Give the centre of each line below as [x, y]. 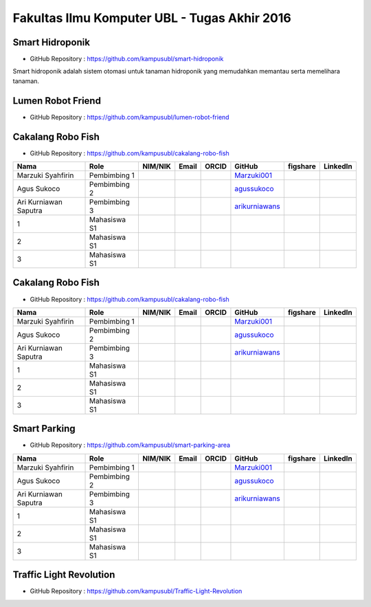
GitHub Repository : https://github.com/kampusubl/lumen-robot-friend [130, 117]
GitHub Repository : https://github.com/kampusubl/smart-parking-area [130, 445]
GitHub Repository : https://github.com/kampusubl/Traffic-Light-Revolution [136, 591]
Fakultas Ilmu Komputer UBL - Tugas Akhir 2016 [152, 18]
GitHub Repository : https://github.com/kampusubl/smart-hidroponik [127, 59]
